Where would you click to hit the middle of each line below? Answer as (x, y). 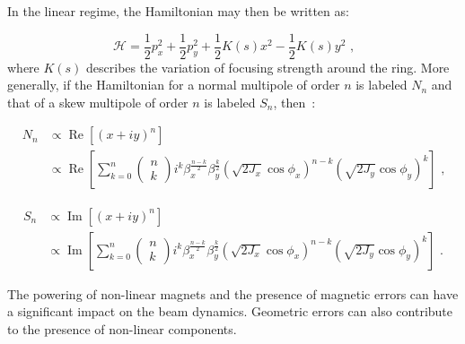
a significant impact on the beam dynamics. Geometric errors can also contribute (230, 311)
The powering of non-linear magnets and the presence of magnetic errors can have (233, 293)
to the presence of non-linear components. (122, 328)
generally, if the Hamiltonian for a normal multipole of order (174, 85)
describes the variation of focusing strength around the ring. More (268, 67)
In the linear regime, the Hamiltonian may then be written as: (178, 11)
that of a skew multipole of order (98, 102)
